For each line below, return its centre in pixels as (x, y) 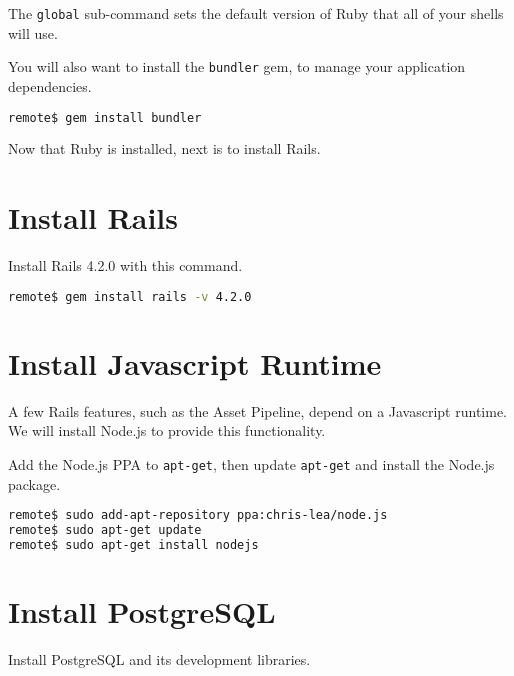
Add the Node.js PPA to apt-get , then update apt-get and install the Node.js (251, 463)
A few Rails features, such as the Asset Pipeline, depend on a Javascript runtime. (257, 410)
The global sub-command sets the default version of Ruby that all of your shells (256, 13)
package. (34, 483)
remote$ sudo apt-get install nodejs (133, 544)
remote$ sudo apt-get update (105, 530)
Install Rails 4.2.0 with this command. (125, 265)
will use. (33, 32)
